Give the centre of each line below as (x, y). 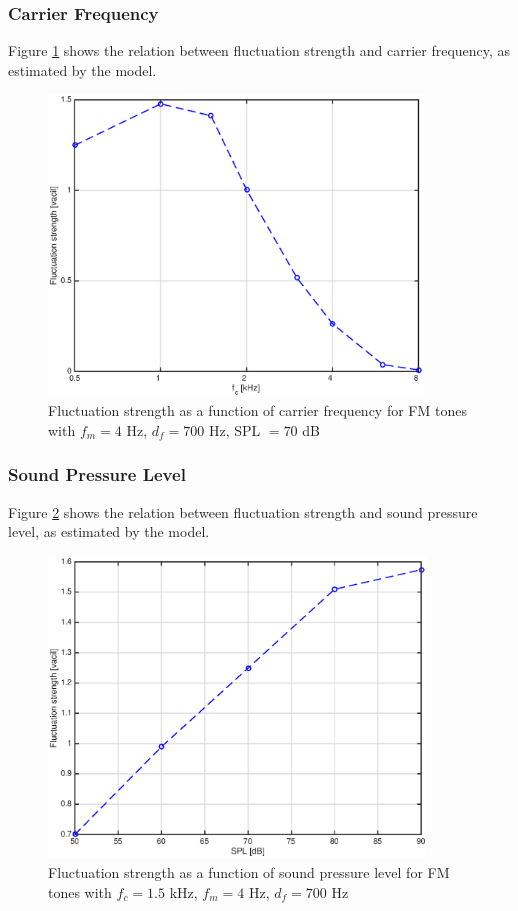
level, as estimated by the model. (109, 531)
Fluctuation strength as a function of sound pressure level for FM (249, 871)
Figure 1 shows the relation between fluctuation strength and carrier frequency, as (259, 50)
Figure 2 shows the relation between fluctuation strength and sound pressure (243, 511)
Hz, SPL (234, 429)
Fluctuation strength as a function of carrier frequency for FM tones (257, 410)
